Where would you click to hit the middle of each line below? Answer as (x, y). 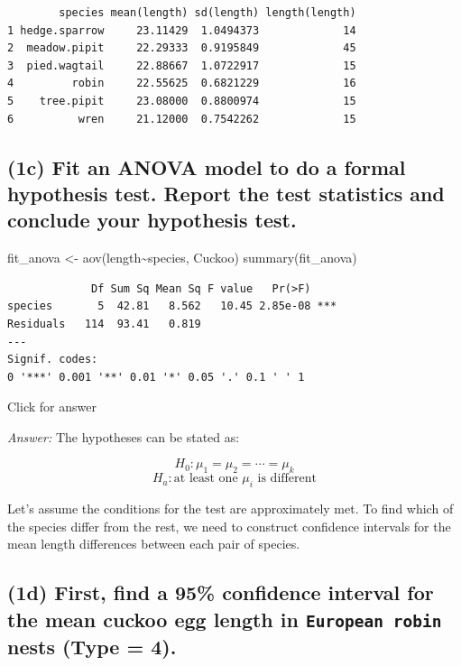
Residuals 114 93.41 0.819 (104, 324)
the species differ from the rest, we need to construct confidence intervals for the (229, 526)
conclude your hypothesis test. (152, 220)
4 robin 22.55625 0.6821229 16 (182, 83)
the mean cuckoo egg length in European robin (225, 619)
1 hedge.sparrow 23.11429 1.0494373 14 (182, 30)
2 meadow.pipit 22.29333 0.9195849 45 (182, 48)
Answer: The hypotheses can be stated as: (124, 436)
